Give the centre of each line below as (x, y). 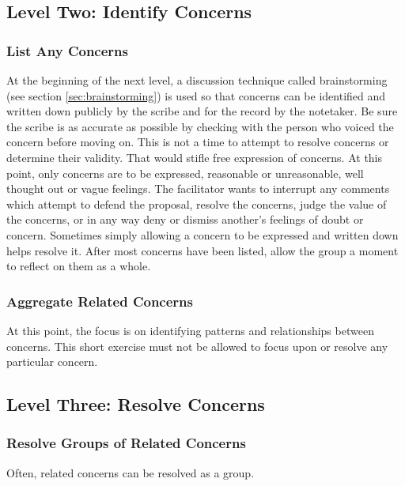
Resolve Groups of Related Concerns (126, 443)
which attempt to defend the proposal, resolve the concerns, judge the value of (197, 203)
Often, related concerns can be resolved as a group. (131, 472)
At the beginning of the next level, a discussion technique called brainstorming (197, 80)
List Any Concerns (67, 50)
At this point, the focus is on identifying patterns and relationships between (190, 330)
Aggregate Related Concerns (100, 301)
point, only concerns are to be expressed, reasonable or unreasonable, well (185, 173)
